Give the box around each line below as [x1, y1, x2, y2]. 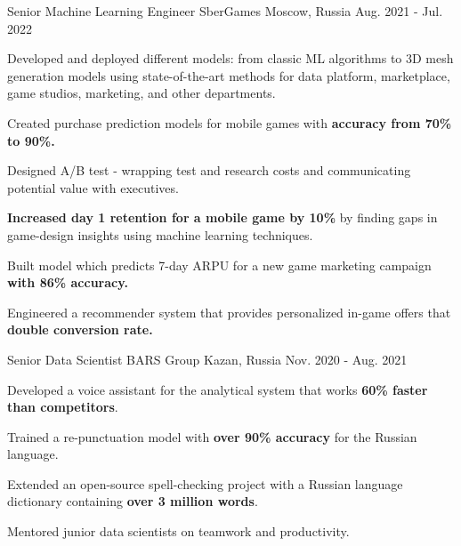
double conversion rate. [7, 320, 153, 339]
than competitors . [7, 397, 118, 416]
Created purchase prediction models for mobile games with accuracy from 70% [7, 113, 452, 132]
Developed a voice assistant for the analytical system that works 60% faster [7, 380, 428, 398]
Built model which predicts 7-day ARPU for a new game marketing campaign [7, 255, 432, 274]
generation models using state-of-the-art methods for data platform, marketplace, [7, 66, 450, 84]
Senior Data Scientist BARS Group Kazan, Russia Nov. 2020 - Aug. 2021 [7, 349, 408, 368]
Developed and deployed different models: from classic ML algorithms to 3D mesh [7, 49, 454, 68]
